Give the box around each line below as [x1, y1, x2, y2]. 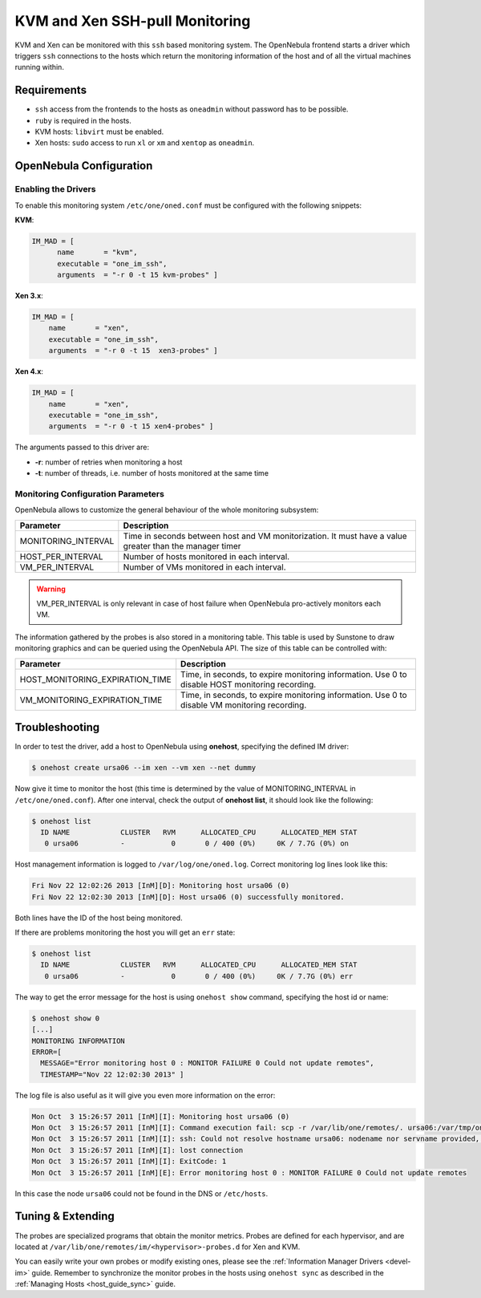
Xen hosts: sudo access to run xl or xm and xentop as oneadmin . [34, 138, 255, 148]
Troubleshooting [14, 720, 100, 734]
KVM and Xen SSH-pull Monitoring [14, 12, 251, 30]
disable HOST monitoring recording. [180, 679, 317, 690]
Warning [36, 584, 66, 594]
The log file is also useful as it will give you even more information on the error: [14, 1090, 276, 1100]
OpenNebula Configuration [14, 159, 153, 172]
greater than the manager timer [123, 540, 241, 551]
